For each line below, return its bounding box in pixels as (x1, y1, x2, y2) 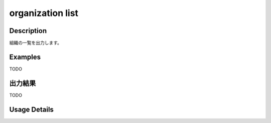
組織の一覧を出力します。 (9, 40, 62, 46)
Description (9, 26, 47, 35)
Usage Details (9, 105, 54, 113)
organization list (9, 7, 79, 18)
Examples (9, 52, 41, 61)
